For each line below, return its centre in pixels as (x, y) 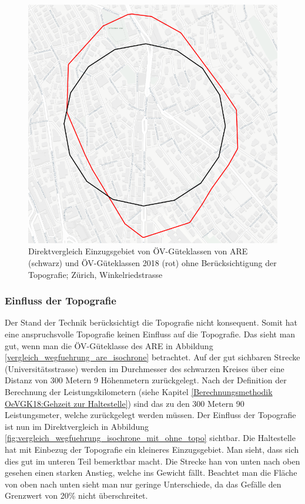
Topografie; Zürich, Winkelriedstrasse (95, 274)
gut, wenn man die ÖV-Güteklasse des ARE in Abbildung (109, 345)
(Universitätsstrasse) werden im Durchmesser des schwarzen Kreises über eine (145, 368)
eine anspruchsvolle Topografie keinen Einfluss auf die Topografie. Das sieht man (150, 334)
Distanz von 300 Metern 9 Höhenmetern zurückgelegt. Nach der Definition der (146, 380)
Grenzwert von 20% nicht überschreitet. (76, 495)
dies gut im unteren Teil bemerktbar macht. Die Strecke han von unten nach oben (152, 461)
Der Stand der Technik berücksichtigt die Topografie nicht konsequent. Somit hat (151, 322)
